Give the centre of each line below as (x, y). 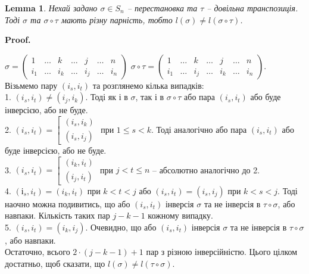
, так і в (150, 97)
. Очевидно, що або (121, 227)
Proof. (18, 40)
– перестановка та (162, 8)
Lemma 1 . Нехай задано (51, 8)
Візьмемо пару (31, 85)
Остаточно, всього (38, 252)
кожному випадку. (180, 215)
